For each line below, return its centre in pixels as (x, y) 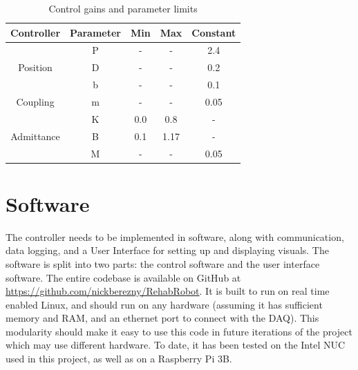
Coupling (35, 101)
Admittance (35, 136)
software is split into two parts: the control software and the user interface (163, 263)
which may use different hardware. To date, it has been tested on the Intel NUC (176, 345)
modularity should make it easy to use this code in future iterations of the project (179, 331)
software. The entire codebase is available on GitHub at (123, 277)
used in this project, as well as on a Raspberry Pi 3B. (119, 359)
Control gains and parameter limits (123, 8)
